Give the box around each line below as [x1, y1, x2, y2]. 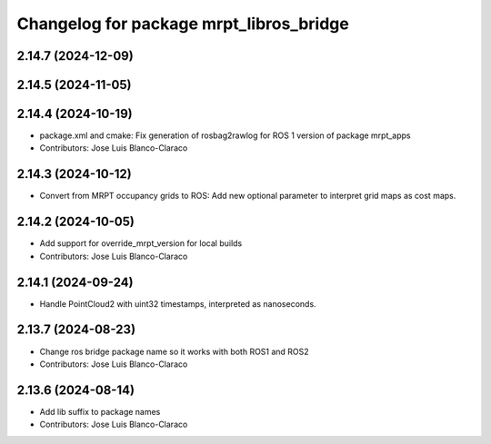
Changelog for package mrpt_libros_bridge [16, 14, 349, 34]
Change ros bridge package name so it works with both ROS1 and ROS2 [39, 346, 309, 357]
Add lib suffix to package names [39, 406, 161, 417]
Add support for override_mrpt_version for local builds [39, 238, 243, 249]
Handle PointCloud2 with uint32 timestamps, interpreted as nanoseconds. [39, 298, 317, 309]
